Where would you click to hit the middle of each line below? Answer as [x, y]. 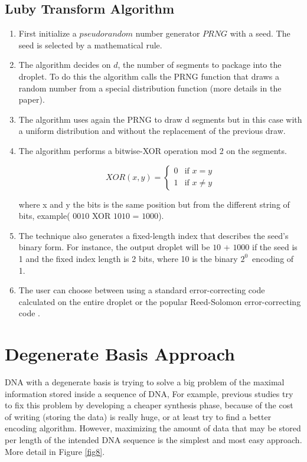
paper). [32, 99]
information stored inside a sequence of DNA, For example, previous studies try [149, 393]
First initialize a [48, 33]
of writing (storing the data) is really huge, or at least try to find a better [138, 416]
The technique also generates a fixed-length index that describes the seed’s [153, 235]
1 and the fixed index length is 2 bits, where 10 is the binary [128, 258]
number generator [168, 33]
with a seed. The [260, 33]
